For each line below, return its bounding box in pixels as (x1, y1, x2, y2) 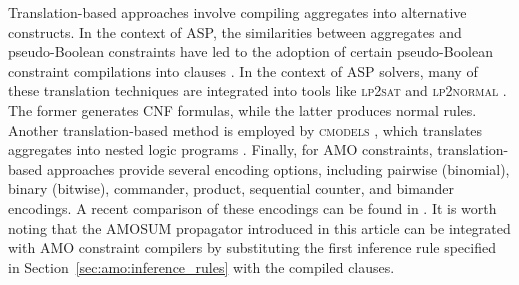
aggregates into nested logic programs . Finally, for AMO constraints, (8, 139, 433, 160)
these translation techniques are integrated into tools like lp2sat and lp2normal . (8, 80, 507, 101)
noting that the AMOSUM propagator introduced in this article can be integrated (8, 217, 511, 238)
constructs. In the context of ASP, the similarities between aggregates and (8, 21, 462, 42)
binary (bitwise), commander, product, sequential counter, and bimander (8, 178, 455, 199)
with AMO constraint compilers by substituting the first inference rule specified (8, 237, 496, 258)
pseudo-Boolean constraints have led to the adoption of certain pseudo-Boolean (8, 41, 493, 62)
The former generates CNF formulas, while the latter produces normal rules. (8, 99, 477, 120)
